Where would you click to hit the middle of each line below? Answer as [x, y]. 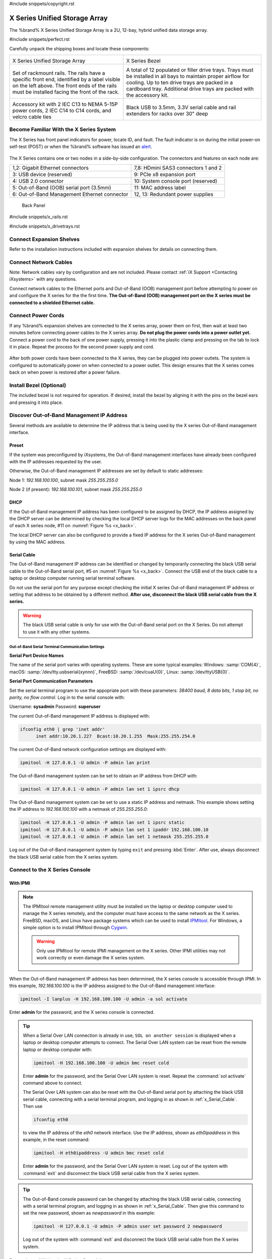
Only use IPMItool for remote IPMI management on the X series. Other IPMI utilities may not [131, 951]
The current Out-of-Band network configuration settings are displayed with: [88, 749]
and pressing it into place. [36, 402]
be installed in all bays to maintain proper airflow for [188, 77]
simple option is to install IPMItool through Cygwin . [76, 928]
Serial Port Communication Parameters [51, 681]
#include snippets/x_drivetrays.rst [45, 226]
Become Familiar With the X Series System [62, 129]
